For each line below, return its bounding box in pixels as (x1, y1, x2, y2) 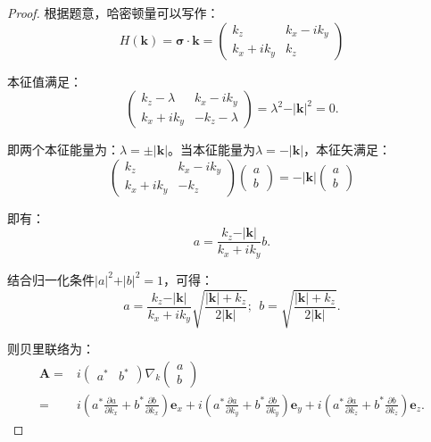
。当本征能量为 (168, 140, 256, 159)
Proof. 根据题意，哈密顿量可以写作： (7, 4, 220, 21)
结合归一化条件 (7, 270, 95, 288)
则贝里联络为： (7, 339, 95, 358)
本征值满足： (7, 71, 82, 90)
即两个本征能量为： (7, 140, 120, 159)
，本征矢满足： (303, 140, 392, 159)
